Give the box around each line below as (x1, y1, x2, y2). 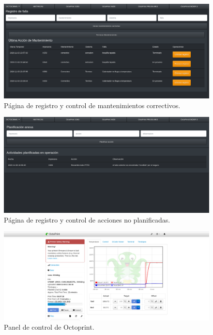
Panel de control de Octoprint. (4, 322, 94, 332)
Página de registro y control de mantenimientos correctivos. (4, 100, 181, 110)
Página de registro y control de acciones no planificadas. (4, 214, 170, 224)
